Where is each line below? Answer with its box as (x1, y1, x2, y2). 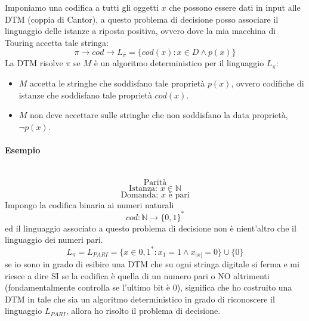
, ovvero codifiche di (231, 76, 304, 89)
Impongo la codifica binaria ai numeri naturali (5, 198, 174, 211)
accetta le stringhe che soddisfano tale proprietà (30, 76, 205, 89)
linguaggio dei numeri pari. (5, 233, 103, 246)
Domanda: (120, 190, 159, 199)
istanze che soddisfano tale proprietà (18, 88, 152, 101)
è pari (168, 190, 190, 199)
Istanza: (129, 184, 158, 193)
